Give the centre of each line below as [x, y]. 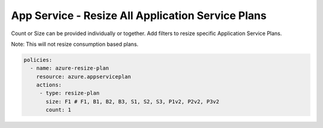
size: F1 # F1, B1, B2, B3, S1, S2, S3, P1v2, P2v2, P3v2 [132, 102]
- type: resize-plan [69, 93]
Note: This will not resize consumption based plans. [75, 44]
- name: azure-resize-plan [70, 68]
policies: [38, 60]
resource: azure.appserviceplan [84, 77]
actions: [49, 85]
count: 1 [59, 110]
